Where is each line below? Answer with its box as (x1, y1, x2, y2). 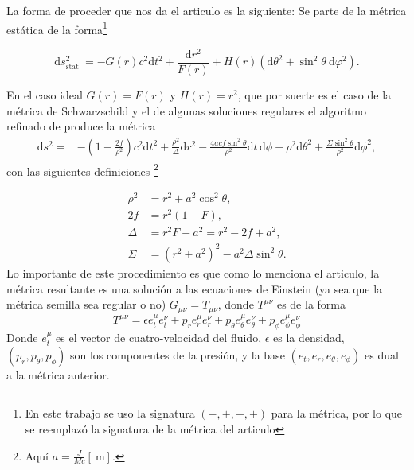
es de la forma (276, 296, 346, 313)
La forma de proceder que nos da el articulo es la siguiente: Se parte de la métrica (6, 2, 407, 18)
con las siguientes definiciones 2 (6, 160, 158, 179)
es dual (365, 346, 399, 363)
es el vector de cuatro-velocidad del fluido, (56, 329, 262, 346)
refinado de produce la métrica (6, 118, 156, 134)
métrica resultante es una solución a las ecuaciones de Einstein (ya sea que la (6, 280, 383, 297)
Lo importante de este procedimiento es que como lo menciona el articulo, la (6, 264, 380, 281)
